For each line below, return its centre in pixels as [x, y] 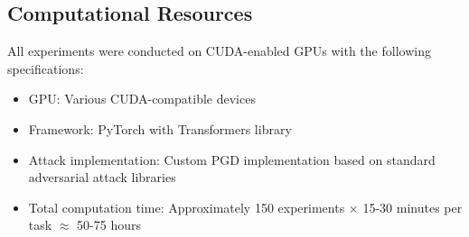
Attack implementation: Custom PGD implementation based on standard [232, 159]
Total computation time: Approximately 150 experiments [187, 207]
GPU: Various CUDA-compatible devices [142, 99]
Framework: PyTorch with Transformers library [160, 128]
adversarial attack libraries [102, 177]
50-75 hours [109, 225]
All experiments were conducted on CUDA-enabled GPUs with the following [219, 51]
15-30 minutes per [413, 207]
